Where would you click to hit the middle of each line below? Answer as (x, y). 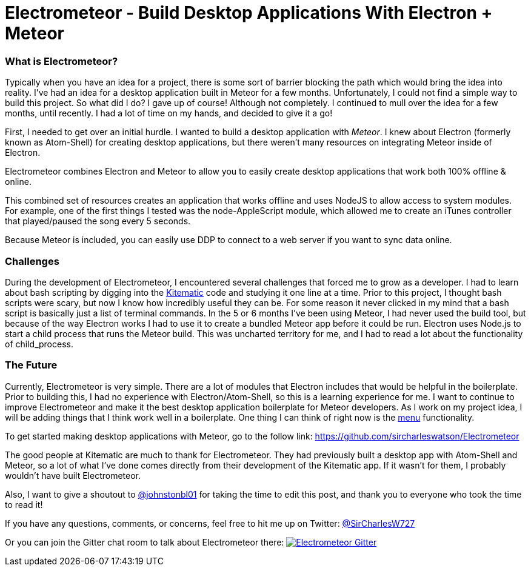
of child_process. (39, 344)
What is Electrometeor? (62, 61)
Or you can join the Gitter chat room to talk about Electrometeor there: (145, 542)
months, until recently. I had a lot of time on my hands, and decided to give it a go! (169, 113)
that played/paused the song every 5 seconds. (98, 221)
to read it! (24, 504)
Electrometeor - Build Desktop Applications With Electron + (249, 13)
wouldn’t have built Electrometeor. (73, 475)
